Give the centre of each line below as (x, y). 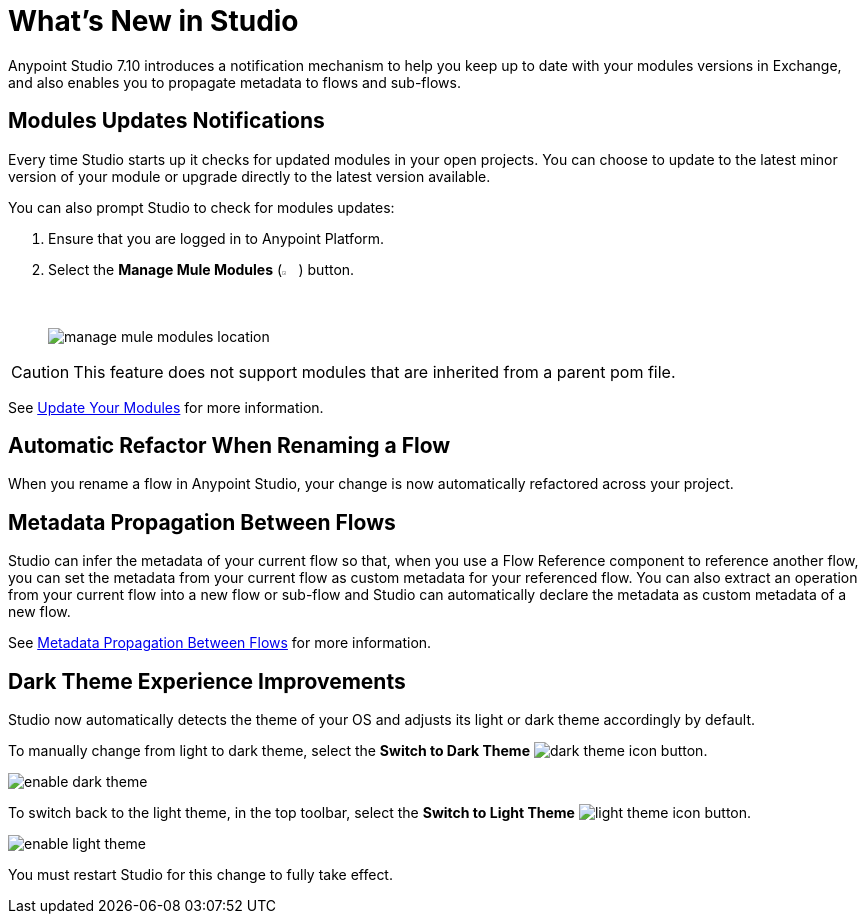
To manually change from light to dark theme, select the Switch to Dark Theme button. (358, 751)
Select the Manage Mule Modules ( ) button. (201, 269)
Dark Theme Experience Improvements (207, 681)
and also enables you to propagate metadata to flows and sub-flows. (234, 82)
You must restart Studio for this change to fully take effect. (200, 875)
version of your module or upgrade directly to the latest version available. (249, 176)
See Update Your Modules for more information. (166, 407)
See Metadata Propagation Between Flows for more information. (220, 643)
